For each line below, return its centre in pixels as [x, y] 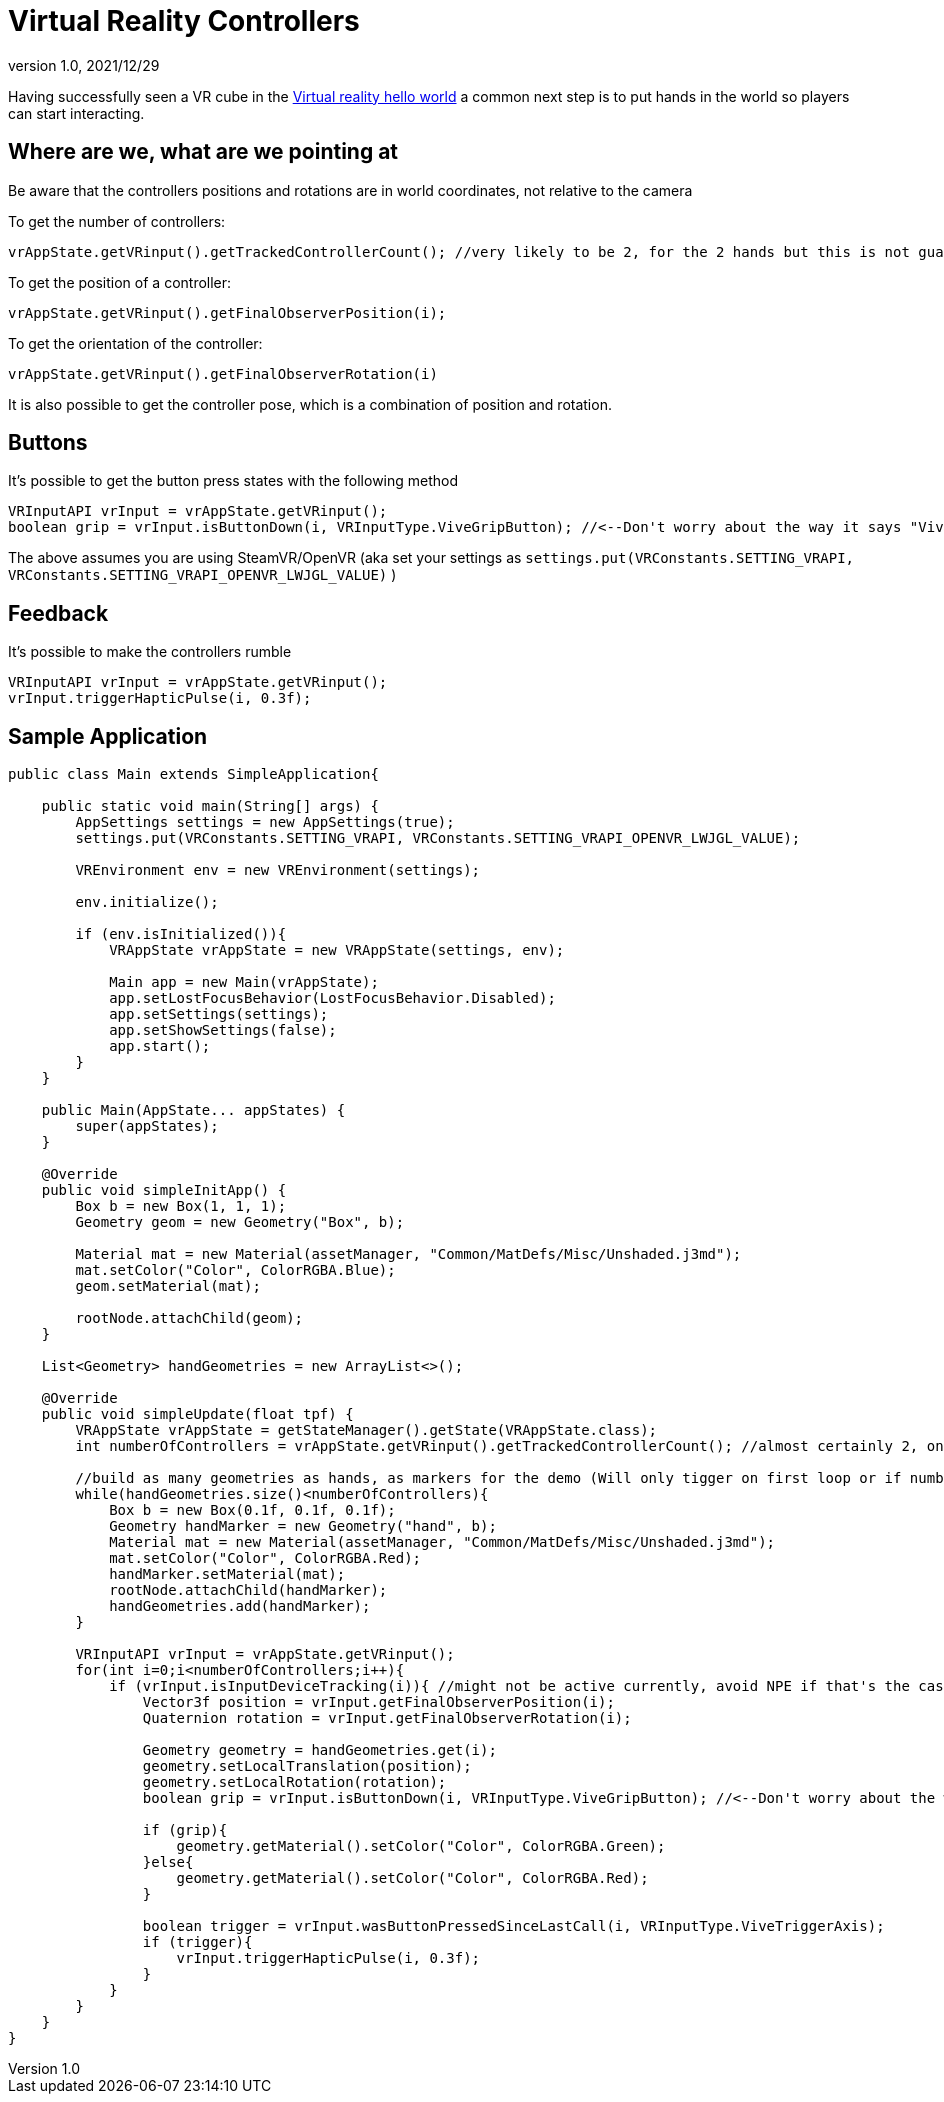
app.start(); [160, 1046]
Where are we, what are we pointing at [203, 152]
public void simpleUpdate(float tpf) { [197, 1414]
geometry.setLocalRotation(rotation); [294, 1782]
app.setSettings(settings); [219, 1014]
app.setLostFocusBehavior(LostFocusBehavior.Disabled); [332, 998]
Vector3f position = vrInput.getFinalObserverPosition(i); [378, 1702]
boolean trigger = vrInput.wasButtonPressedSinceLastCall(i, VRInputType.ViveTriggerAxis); [513, 1926]
